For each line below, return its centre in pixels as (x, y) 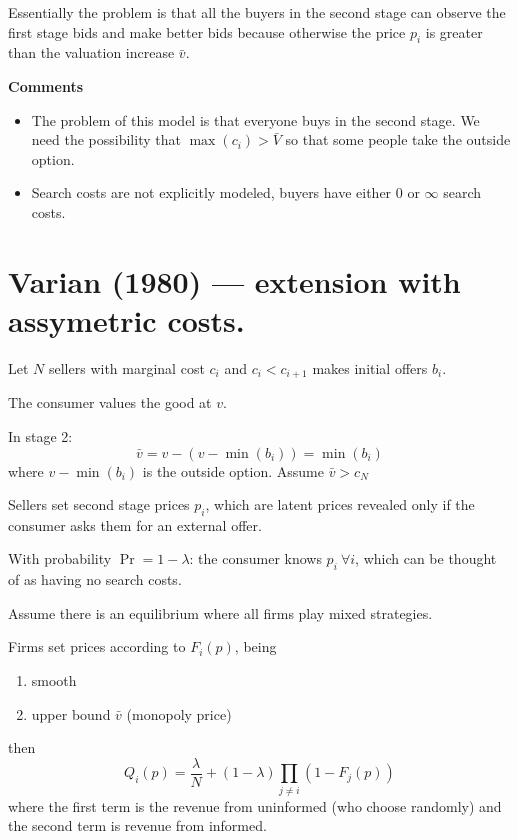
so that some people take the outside (398, 139)
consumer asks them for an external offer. (135, 524)
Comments (45, 85)
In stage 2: (40, 435)
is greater (454, 31)
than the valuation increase (91, 52)
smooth (54, 680)
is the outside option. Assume (233, 470)
